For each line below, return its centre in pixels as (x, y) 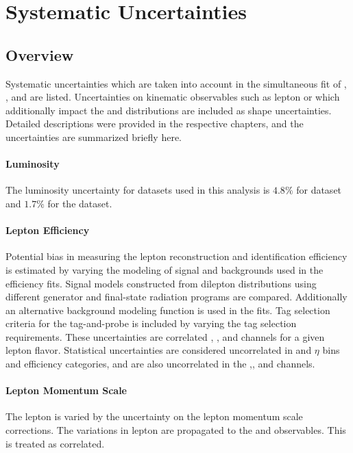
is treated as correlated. (55, 443)
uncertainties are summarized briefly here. (94, 137)
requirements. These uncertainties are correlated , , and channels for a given (165, 336)
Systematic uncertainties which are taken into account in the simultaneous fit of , (176, 83)
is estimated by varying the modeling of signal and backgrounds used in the (165, 269)
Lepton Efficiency (48, 230)
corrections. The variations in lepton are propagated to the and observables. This (176, 430)
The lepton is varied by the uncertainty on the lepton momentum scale (154, 416)
